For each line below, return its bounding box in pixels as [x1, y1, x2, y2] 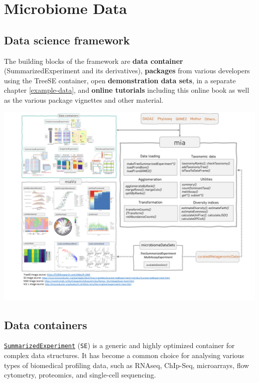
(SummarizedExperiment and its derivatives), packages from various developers [4, 65, 250, 76]
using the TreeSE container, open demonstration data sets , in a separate [4, 75, 236, 85]
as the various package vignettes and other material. [4, 94, 163, 105]
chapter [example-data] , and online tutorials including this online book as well [4, 85, 250, 95]
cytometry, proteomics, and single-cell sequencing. [4, 370, 156, 380]
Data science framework [4, 32, 130, 47]
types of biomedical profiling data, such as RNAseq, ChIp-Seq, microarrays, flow [4, 360, 249, 370]
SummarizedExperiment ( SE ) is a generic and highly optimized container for [4, 340, 235, 351]
